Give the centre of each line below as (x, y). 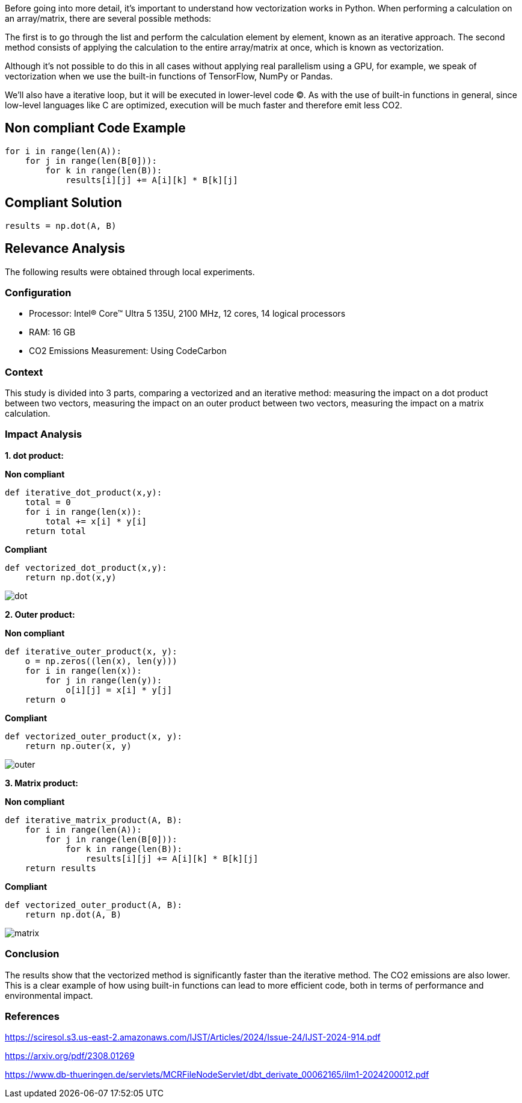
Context (24, 372)
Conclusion (32, 954)
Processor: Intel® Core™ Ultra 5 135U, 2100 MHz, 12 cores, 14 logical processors (187, 314)
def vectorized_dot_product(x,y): (86, 567)
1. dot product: (34, 455)
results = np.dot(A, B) (61, 225)
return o (45, 699)
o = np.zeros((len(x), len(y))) (101, 661)
